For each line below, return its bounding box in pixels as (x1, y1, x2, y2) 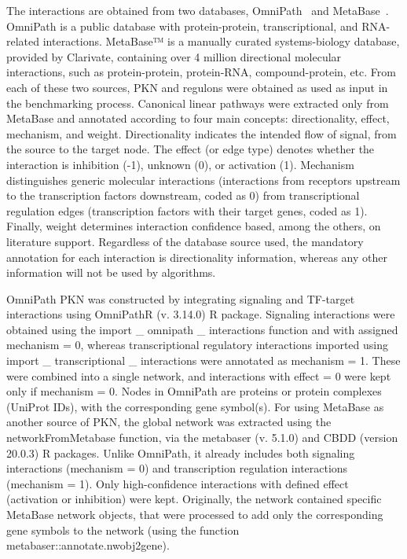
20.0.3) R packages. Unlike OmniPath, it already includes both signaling (6, 444, 355, 461)
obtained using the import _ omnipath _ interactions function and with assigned (6, 321, 398, 337)
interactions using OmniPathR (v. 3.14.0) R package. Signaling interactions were (6, 306, 395, 322)
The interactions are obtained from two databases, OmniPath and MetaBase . (6, 2, 389, 18)
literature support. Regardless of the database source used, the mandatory (6, 233, 364, 249)
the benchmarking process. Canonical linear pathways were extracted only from (6, 94, 389, 111)
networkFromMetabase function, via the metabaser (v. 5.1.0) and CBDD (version (6, 429, 398, 446)
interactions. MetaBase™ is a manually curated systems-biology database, (42, 33, 400, 50)
